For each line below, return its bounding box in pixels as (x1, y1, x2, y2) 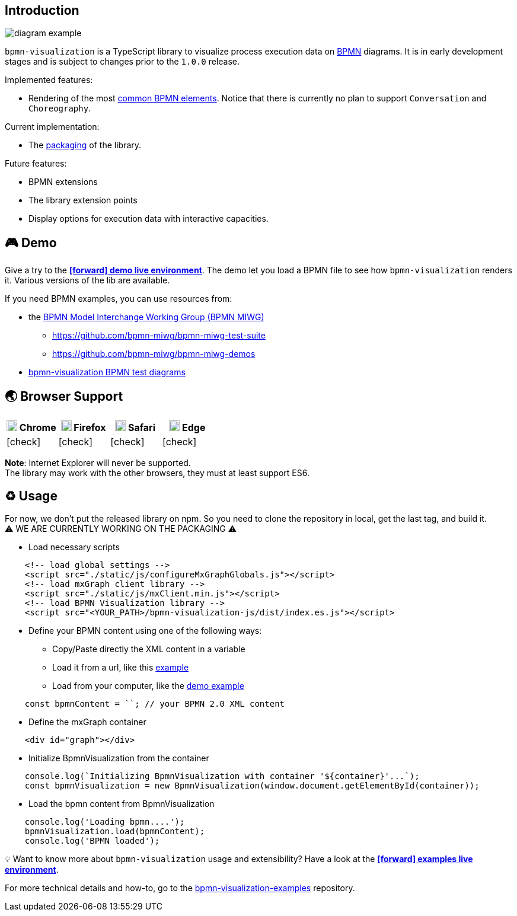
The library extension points (28, 195, 138, 206)
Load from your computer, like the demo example (52, 680, 244, 691)
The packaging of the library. (28, 140, 142, 151)
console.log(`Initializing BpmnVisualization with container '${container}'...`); (24, 771, 420, 781)
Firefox (74, 422, 106, 434)
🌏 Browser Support (5, 388, 123, 404)
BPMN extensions (28, 177, 98, 187)
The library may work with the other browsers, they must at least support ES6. (5, 468, 309, 478)
